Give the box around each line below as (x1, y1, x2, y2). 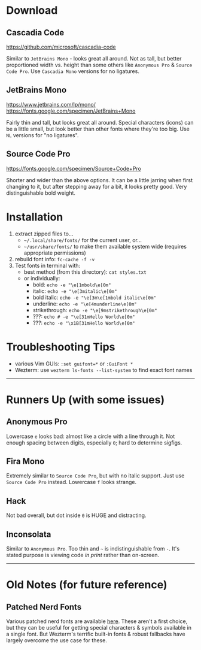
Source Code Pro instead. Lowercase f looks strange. (6, 479, 136, 486)
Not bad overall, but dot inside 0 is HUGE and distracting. (6, 512, 147, 519)
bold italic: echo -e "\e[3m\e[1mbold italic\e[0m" (32, 294, 157, 301)
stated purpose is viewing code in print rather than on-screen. (6, 551, 160, 558)
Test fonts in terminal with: (14, 262, 81, 269)
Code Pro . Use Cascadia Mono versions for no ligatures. (6, 68, 139, 75)
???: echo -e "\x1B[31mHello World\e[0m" (32, 319, 136, 326)
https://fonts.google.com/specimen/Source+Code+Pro (6, 165, 142, 172)
